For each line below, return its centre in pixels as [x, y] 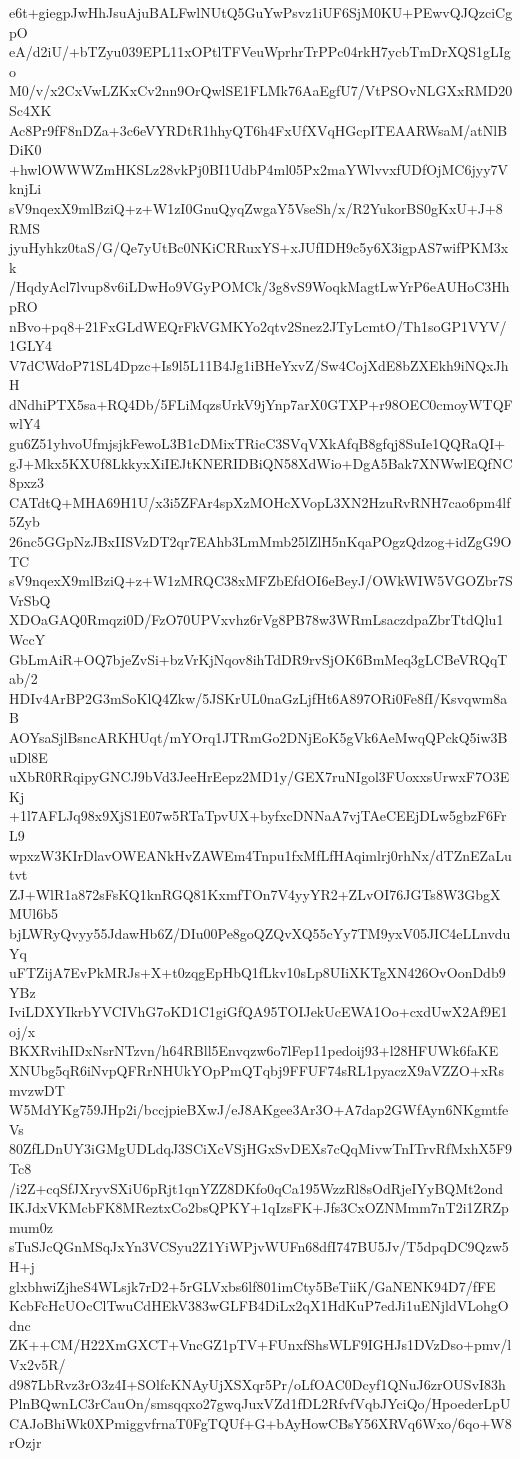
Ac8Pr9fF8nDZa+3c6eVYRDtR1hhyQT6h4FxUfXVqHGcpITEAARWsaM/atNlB [258, 129]
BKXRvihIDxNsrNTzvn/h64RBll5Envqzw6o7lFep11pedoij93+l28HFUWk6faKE [254, 1050]
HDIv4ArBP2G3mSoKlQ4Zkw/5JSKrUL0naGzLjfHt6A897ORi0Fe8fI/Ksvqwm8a [258, 697]
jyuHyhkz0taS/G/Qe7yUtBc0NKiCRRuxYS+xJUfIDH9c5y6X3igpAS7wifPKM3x [259, 247]
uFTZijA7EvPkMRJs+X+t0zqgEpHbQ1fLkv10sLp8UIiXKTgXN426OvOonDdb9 [257, 972]
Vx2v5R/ [37, 1363]
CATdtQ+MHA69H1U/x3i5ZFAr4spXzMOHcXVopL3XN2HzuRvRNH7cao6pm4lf [260, 501]
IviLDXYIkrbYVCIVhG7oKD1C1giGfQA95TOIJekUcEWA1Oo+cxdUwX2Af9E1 [258, 1011]
